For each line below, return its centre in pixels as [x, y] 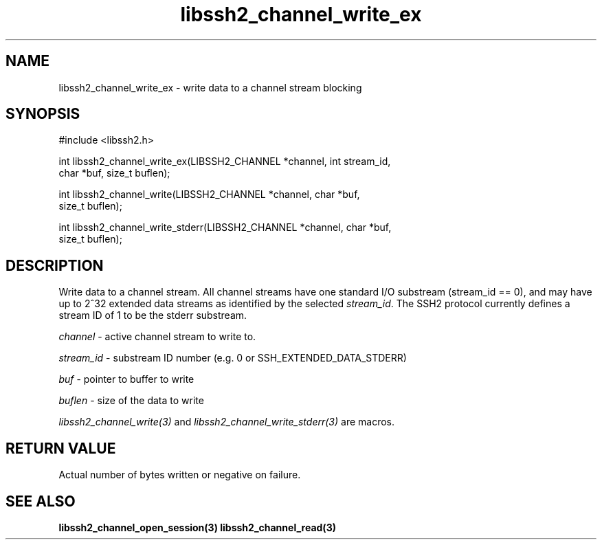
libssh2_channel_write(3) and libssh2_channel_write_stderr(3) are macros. [227, 422]
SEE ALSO [41, 501]
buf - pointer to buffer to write [126, 379]
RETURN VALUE [61, 448]
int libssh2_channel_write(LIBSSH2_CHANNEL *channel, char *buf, [209, 194]
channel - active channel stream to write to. [157, 337]
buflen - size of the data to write [131, 401]
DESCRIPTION [55, 265]
